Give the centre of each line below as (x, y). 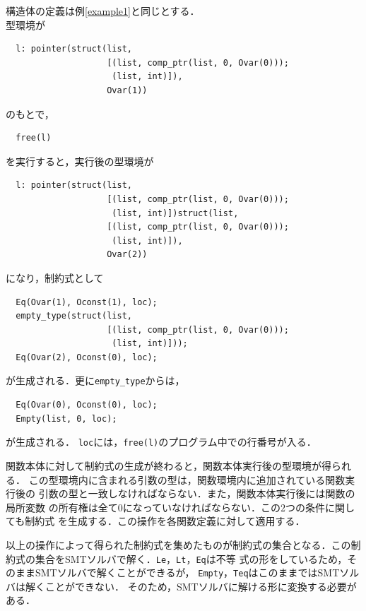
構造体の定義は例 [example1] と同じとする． (103, 11)
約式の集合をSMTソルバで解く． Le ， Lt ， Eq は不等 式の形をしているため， (177, 558)
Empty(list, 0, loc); (66, 419)
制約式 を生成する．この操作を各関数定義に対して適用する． (165, 521)
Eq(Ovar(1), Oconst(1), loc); (87, 302)
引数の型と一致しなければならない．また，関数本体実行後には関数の (197, 493)
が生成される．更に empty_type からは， (95, 380)
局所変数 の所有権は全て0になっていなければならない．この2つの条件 (165, 507)
